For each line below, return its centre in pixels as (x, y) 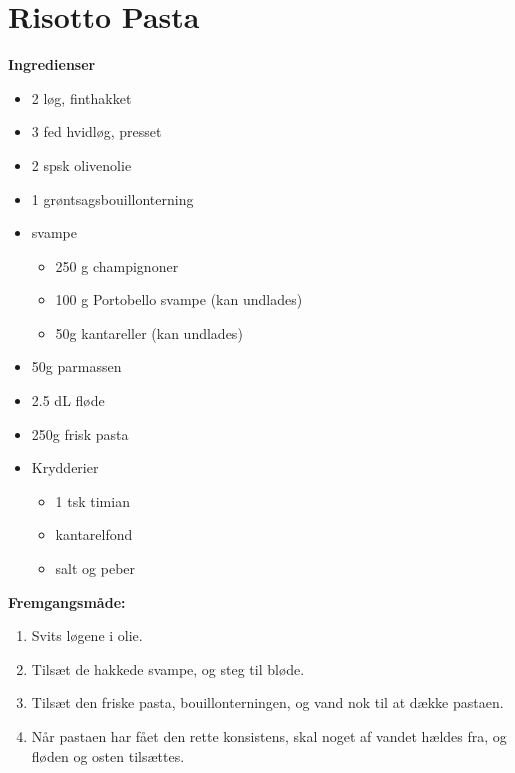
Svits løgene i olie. (87, 635)
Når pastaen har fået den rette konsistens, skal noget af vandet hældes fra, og (269, 736)
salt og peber (95, 568)
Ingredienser (52, 64)
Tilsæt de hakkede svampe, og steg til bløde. (168, 668)
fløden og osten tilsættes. (108, 755)
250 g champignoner (117, 265)
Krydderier (65, 467)
